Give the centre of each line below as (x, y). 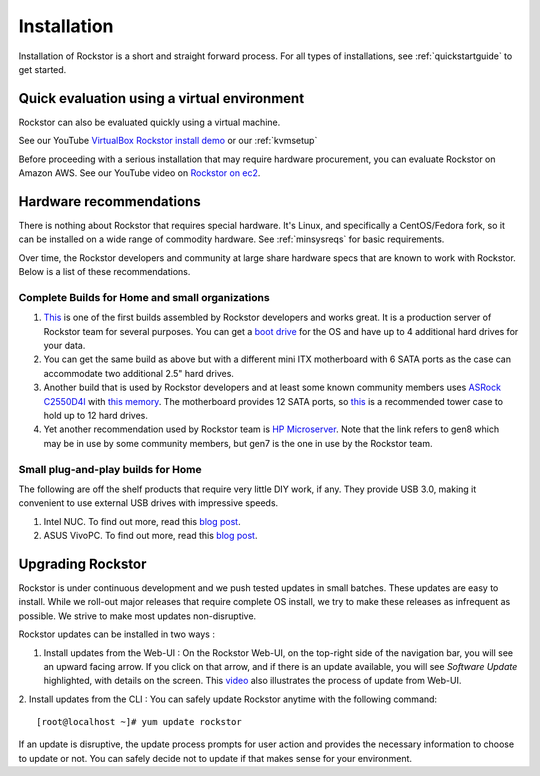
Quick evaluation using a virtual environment (161, 98)
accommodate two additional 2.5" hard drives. (139, 373)
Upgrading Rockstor (82, 563)
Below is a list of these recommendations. (104, 272)
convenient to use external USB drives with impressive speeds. (148, 503)
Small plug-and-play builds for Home (110, 469)
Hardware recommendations (109, 201)
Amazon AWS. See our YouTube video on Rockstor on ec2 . (139, 173)
